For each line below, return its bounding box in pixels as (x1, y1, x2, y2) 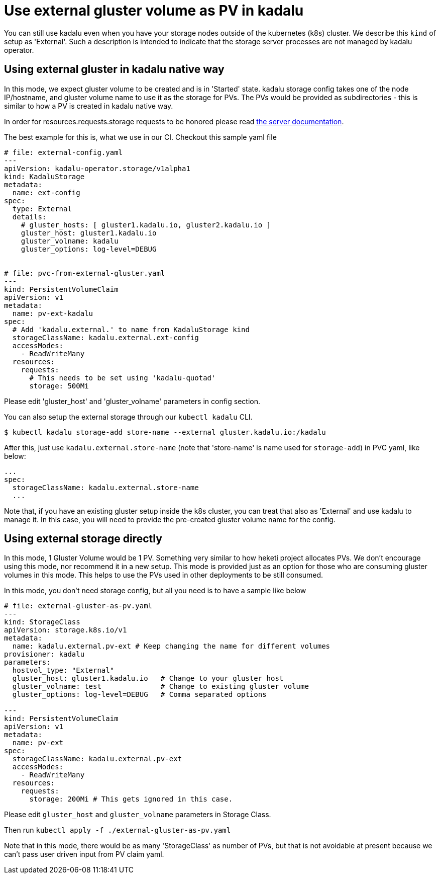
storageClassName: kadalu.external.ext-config (12, 333, 199, 342)
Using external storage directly (4, 532, 162, 545)
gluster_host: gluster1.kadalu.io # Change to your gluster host (12, 674, 284, 683)
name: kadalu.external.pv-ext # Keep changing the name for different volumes (12, 642, 331, 651)
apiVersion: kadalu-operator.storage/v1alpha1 (4, 164, 190, 173)
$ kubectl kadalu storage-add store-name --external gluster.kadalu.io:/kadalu (4, 428, 326, 436)
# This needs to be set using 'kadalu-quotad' (29, 373, 216, 382)
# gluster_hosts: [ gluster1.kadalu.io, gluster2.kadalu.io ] (21, 220, 271, 229)
